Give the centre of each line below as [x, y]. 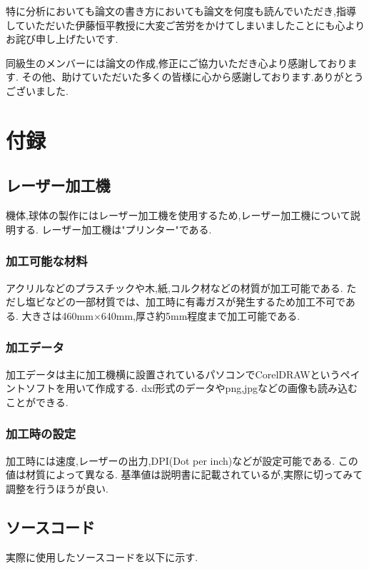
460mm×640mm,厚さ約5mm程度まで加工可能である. [181, 315]
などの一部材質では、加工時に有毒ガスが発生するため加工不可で [195, 302]
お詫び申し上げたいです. [62, 39]
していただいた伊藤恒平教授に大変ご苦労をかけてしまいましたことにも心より [186, 25]
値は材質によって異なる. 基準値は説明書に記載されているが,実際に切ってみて [184, 474]
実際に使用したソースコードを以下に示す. [102, 557]
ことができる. [37, 402]
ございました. [37, 90]
